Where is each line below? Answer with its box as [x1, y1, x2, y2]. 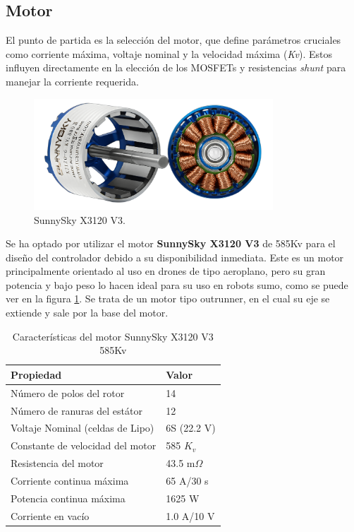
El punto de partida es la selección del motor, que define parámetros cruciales [6, 32, 341, 47]
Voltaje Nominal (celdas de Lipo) [11, 420, 154, 435]
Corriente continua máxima [11, 473, 129, 487]
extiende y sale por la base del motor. [6, 305, 169, 320]
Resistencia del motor [11, 456, 104, 471]
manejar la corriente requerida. [6, 73, 139, 88]
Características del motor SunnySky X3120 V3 [12, 329, 214, 343]
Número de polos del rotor [11, 385, 125, 400]
